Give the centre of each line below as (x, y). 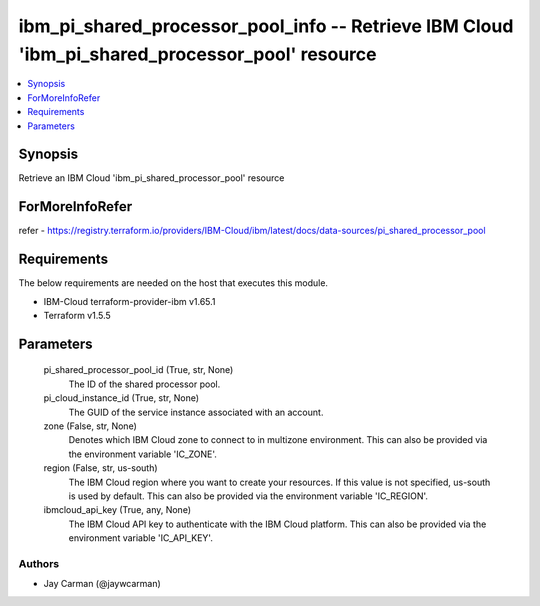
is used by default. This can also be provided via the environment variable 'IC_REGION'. (248, 496)
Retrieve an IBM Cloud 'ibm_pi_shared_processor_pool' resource (151, 178)
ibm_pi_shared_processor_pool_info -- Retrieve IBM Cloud (266, 26)
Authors (39, 563)
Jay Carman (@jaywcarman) (102, 584)
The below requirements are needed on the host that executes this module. (173, 283)
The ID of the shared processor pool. (144, 384)
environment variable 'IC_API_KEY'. (141, 538)
